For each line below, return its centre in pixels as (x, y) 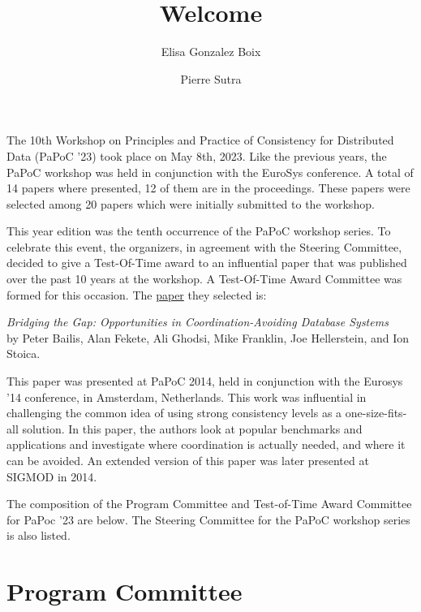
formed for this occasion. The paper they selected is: (137, 294)
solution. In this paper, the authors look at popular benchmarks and (192, 428)
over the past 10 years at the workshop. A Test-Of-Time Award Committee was (204, 279)
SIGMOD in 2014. (52, 476)
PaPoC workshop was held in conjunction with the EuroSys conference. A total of (210, 172)
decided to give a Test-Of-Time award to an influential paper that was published (207, 263)
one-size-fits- (376, 413)
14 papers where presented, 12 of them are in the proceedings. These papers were (208, 188)
